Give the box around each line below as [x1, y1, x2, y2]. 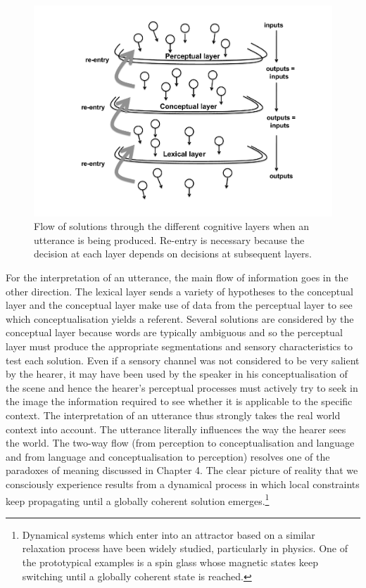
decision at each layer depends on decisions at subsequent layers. [34, 246, 312, 261]
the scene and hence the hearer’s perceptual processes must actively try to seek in [6, 380, 358, 395]
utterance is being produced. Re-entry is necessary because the [34, 232, 305, 247]
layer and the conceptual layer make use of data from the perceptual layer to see [6, 298, 353, 312]
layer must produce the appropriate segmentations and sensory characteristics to [6, 339, 353, 353]
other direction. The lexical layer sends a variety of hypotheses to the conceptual [6, 283, 353, 298]
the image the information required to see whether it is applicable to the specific [6, 394, 353, 409]
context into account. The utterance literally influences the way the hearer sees [6, 421, 346, 436]
